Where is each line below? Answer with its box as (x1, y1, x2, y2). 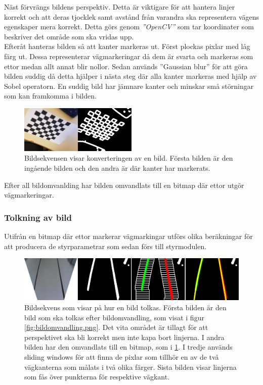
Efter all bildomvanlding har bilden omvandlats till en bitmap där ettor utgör (4, 179, 244, 190)
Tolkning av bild (4, 211, 72, 223)
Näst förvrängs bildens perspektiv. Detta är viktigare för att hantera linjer (4, 2, 235, 12)
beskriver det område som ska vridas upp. (4, 31, 134, 41)
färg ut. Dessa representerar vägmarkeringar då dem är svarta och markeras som (4, 51, 253, 61)
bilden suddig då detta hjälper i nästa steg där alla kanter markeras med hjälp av (4, 71, 257, 81)
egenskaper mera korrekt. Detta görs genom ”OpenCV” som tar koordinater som (4, 21, 254, 32)
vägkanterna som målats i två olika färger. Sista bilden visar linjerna (24, 361, 237, 372)
